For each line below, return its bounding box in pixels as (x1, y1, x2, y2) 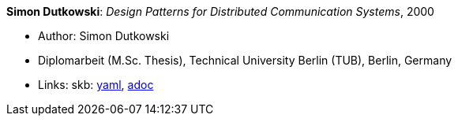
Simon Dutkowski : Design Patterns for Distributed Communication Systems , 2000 (6, 5, 434, 18)
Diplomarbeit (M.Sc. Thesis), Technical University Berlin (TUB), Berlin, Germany (38, 54, 452, 67)
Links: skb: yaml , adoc (38, 78, 154, 91)
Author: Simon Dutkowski (38, 29, 170, 43)
